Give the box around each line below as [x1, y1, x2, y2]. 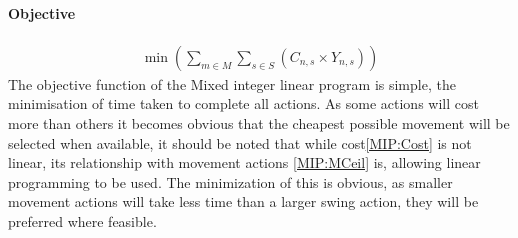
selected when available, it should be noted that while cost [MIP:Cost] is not [8, 132, 472, 153]
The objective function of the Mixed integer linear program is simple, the [8, 73, 456, 94]
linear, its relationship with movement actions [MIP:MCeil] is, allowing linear [8, 152, 481, 173]
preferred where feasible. [8, 210, 157, 231]
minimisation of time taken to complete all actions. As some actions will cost [8, 93, 479, 114]
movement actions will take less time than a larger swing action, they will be [8, 191, 479, 212]
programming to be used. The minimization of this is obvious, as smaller [8, 171, 453, 192]
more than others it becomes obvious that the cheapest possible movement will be [8, 113, 510, 134]
